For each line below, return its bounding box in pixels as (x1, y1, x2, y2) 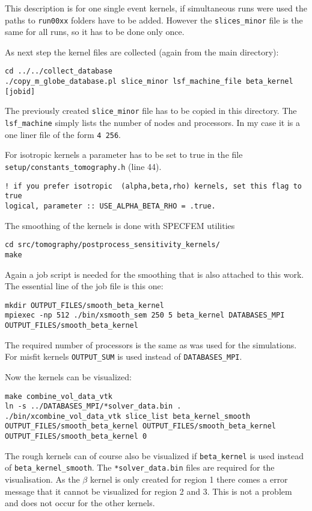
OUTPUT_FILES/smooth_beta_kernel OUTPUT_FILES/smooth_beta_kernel (5, 422, 277, 431)
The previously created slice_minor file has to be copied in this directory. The (5, 104, 297, 117)
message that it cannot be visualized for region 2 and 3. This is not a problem (5, 484, 292, 497)
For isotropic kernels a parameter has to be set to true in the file (5, 148, 243, 161)
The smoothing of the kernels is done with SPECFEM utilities (5, 219, 235, 231)
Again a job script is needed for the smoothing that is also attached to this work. (5, 268, 304, 280)
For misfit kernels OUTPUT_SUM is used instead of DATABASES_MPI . (5, 350, 242, 363)
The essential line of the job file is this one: (5, 280, 164, 292)
